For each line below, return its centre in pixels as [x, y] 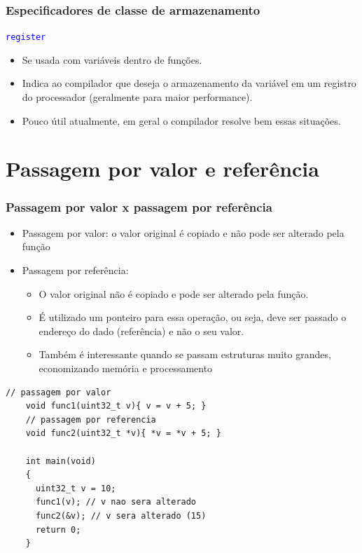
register [26, 37]
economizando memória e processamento [126, 368]
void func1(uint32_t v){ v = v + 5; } [116, 406]
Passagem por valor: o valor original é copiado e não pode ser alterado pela [183, 232]
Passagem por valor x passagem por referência [139, 206]
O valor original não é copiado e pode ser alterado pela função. [174, 293]
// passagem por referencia [91, 419]
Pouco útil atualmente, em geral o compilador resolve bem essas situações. [181, 120]
